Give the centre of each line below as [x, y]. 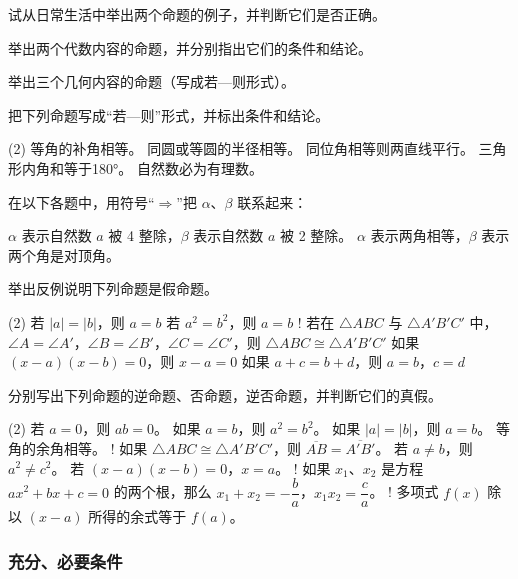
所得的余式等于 [137, 516]
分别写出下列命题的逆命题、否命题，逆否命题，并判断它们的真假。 [225, 394]
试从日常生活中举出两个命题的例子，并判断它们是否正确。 [197, 14]
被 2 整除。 [316, 235]
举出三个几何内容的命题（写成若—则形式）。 [151, 81]
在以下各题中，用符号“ [81, 201]
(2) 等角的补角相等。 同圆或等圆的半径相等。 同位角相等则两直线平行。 [241, 148]
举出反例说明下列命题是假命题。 [113, 288]
